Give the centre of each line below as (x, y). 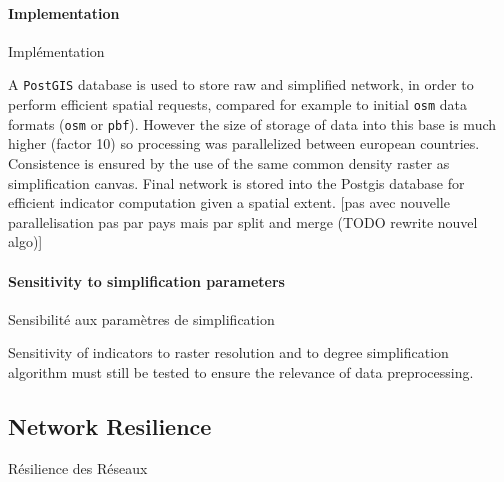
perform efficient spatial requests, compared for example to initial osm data (238, 104)
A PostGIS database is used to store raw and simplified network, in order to (241, 84)
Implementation (64, 12)
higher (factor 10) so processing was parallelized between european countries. (244, 143)
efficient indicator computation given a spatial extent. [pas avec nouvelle (229, 202)
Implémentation (56, 50)
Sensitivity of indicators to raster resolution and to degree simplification (228, 352)
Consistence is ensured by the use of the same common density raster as (229, 162)
